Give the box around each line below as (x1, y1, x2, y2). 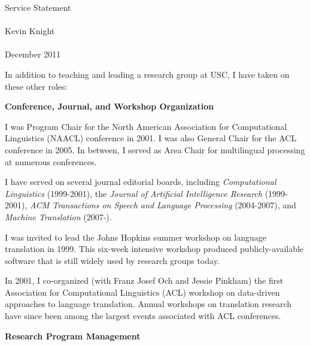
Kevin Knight (5, 25, 55, 37)
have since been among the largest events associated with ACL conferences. (5, 309, 281, 322)
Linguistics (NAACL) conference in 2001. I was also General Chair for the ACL (5, 132, 297, 144)
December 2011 (5, 48, 61, 60)
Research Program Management (5, 329, 141, 342)
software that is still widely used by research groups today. (5, 254, 220, 266)
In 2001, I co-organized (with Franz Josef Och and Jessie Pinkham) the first (5, 274, 284, 287)
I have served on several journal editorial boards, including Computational (5, 175, 276, 188)
